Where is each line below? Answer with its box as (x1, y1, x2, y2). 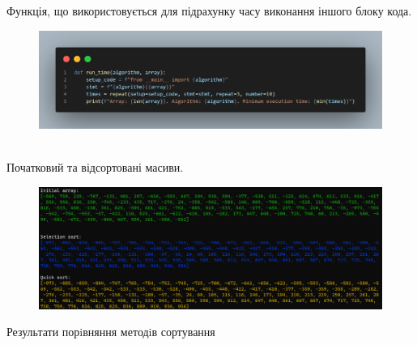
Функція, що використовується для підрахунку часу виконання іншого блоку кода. (6, 2, 412, 19)
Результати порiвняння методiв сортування (6, 323, 215, 340)
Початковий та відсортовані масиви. (6, 159, 184, 176)
